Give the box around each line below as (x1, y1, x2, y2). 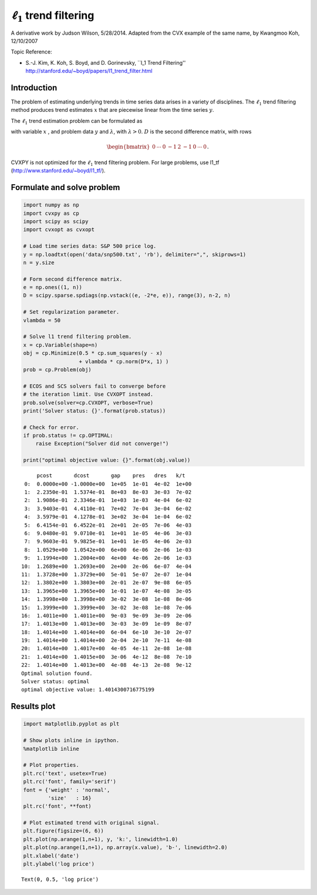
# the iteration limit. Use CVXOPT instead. (23, 391, 154, 398)
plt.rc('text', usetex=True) (23, 770, 107, 777)
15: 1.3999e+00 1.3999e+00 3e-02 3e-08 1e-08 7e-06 (21, 604, 192, 611)
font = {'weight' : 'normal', (23, 786, 110, 793)
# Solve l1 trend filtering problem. (23, 333, 132, 340)
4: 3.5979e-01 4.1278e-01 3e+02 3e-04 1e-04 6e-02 (24, 514, 192, 520)
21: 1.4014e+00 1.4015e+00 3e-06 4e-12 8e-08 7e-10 (21, 653, 192, 660)
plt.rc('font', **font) (23, 803, 92, 810)
